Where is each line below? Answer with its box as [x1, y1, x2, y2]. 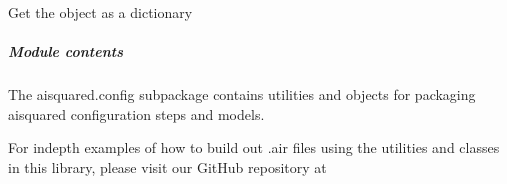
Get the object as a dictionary [8, 2, 193, 22]
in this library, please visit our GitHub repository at [8, 156, 327, 177]
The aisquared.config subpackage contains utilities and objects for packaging [8, 84, 476, 105]
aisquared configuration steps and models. [8, 103, 265, 124]
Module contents [8, 41, 123, 62]
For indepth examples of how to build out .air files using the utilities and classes [8, 137, 500, 158]
